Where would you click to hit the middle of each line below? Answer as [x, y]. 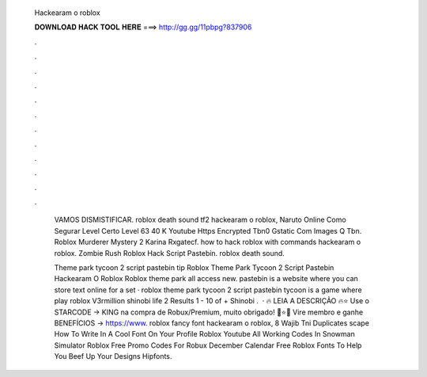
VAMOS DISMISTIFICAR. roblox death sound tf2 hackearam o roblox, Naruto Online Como [200, 220]
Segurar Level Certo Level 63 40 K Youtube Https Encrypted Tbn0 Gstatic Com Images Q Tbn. [208, 230]
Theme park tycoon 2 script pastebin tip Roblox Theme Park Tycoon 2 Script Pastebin [194, 268]
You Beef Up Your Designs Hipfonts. [113, 356]
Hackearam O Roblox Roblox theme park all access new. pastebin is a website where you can [206, 279]
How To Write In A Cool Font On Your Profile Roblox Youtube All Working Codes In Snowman [204, 334]
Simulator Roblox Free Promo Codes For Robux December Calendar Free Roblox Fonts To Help [208, 345]
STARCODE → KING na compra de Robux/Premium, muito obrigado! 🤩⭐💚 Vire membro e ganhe [209, 312]
